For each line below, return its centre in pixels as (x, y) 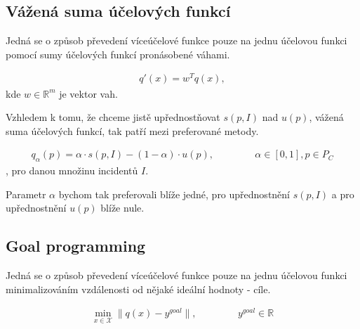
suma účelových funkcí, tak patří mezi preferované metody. (132, 130)
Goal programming (76, 246)
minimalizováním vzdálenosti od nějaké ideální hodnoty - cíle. (138, 289)
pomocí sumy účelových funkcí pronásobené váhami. (118, 54)
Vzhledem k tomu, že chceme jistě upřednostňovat (113, 117)
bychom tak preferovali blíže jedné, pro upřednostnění (174, 194)
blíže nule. (122, 208)
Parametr (26, 194)
